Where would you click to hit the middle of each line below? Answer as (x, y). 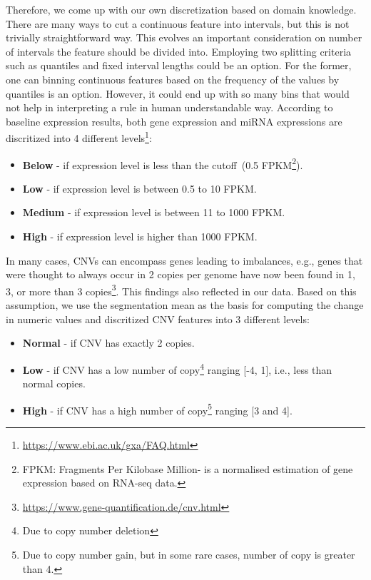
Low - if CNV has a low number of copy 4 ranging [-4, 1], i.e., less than (177, 368)
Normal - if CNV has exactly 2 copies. (108, 343)
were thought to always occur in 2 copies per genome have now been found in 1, (181, 274)
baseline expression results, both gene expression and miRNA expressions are (174, 121)
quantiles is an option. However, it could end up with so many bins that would (178, 93)
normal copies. (54, 383)
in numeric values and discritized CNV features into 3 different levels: (158, 319)
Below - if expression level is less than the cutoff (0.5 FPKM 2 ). (163, 163)
